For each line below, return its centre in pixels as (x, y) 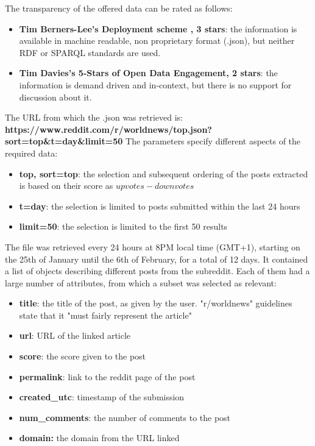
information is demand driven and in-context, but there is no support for (155, 84)
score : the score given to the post (83, 356)
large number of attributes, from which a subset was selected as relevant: (141, 282)
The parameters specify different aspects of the (213, 141)
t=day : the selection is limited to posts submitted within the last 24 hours (160, 206)
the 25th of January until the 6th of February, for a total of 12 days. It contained (157, 259)
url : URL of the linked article (75, 335)
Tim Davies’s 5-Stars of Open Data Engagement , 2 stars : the (148, 73)
